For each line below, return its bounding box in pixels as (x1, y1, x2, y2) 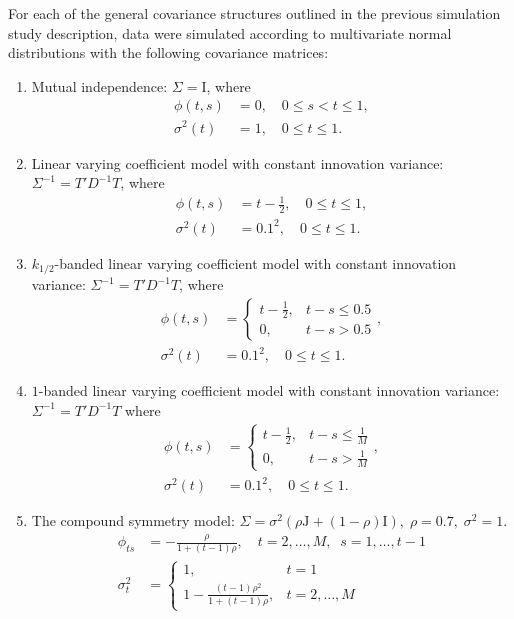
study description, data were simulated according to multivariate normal (8, 22, 452, 43)
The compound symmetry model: (31, 510, 235, 531)
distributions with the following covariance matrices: (8, 42, 329, 63)
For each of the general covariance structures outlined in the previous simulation (8, 3, 501, 23)
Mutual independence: (31, 75, 168, 96)
